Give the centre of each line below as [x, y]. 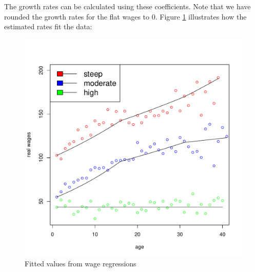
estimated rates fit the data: [48, 26]
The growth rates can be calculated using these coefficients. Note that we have [128, 6]
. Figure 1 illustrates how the [201, 16]
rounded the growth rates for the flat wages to [77, 16]
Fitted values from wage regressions [81, 264]
